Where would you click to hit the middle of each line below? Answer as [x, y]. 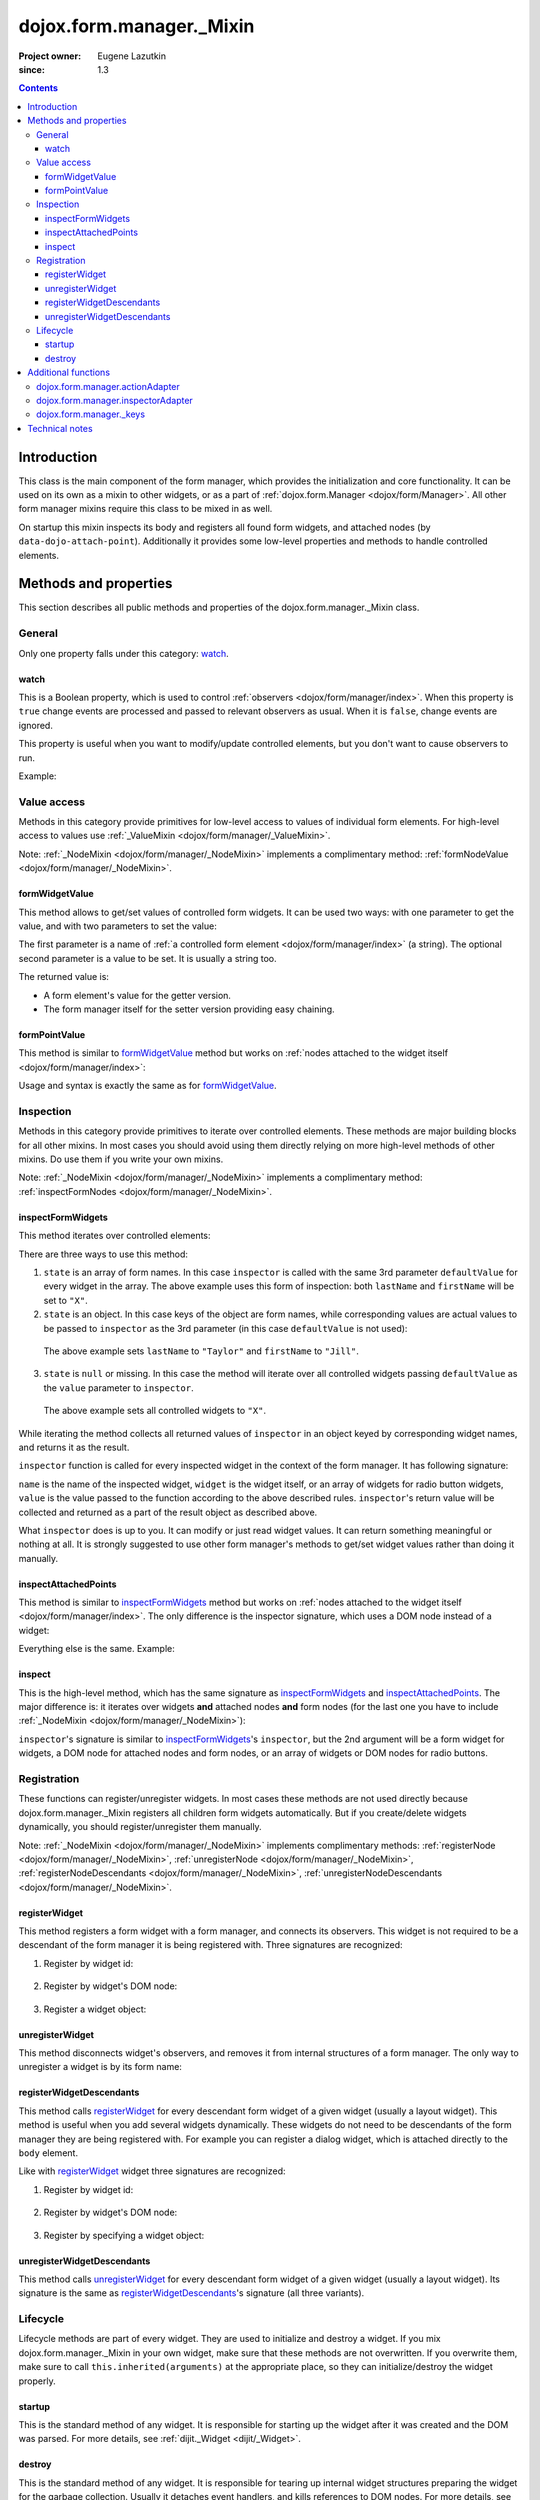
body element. [48, 2152]
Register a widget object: [95, 2009]
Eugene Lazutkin [132, 56]
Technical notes [60, 428]
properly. [37, 2381]
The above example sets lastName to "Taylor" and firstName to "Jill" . [201, 1351]
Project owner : [50, 56]
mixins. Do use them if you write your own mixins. [121, 1159]
